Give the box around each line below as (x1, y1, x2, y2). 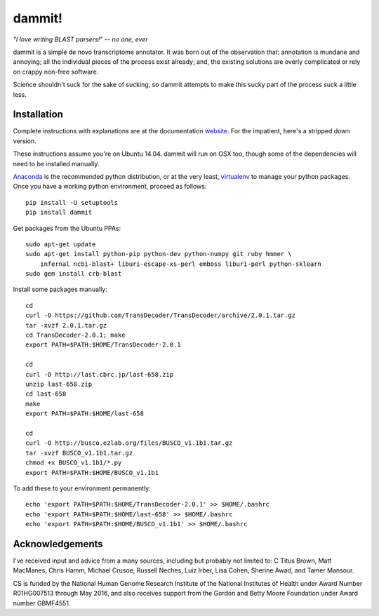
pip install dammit (25, 208, 93, 217)
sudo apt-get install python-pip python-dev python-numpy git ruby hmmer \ (25, 250, 292, 258)
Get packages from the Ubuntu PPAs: (13, 224, 121, 232)
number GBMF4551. (13, 598, 71, 607)
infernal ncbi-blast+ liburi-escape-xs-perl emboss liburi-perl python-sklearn (39, 260, 322, 268)
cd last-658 (25, 390, 67, 398)
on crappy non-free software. (13, 67, 99, 76)
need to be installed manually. (13, 159, 100, 168)
